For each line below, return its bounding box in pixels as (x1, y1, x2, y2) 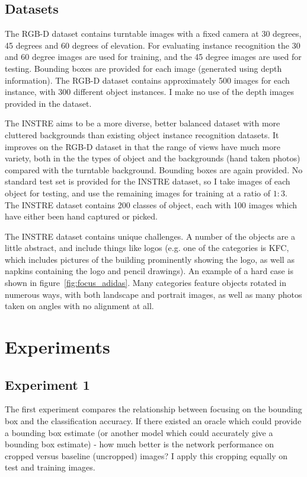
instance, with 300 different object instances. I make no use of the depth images (5, 85, 295, 98)
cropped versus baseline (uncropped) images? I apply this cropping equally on (5, 449, 287, 462)
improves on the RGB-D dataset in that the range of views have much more (5, 140, 280, 152)
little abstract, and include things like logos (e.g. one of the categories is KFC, (5, 241, 289, 254)
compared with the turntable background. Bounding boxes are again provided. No (5, 163, 303, 176)
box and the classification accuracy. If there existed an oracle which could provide (5, 415, 302, 427)
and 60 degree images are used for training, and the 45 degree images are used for (5, 50, 302, 63)
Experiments (5, 335, 110, 359)
